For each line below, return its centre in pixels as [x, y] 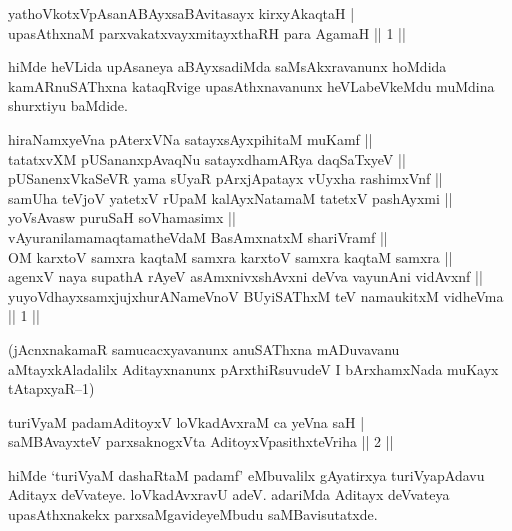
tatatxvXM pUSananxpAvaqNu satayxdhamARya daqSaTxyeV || [207, 158]
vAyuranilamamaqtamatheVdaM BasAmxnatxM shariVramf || [198, 236]
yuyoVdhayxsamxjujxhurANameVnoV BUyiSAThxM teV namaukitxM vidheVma [256, 295]
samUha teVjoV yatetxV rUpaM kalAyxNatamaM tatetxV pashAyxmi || [230, 197]
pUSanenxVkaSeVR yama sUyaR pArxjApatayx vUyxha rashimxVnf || [225, 178]
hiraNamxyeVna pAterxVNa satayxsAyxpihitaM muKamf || [190, 138]
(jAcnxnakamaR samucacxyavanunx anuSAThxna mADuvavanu [204, 348]
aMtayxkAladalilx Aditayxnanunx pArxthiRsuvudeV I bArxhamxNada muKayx [253, 368]
